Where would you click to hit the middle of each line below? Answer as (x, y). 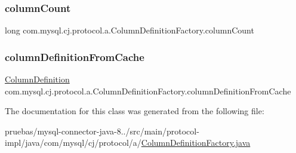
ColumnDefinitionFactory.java (196, 143)
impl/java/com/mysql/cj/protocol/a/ (73, 143)
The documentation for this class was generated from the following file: (135, 111)
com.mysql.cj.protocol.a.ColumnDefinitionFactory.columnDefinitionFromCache (148, 91)
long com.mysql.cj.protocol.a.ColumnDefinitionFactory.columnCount (129, 30)
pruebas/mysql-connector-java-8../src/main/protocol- (102, 131)
